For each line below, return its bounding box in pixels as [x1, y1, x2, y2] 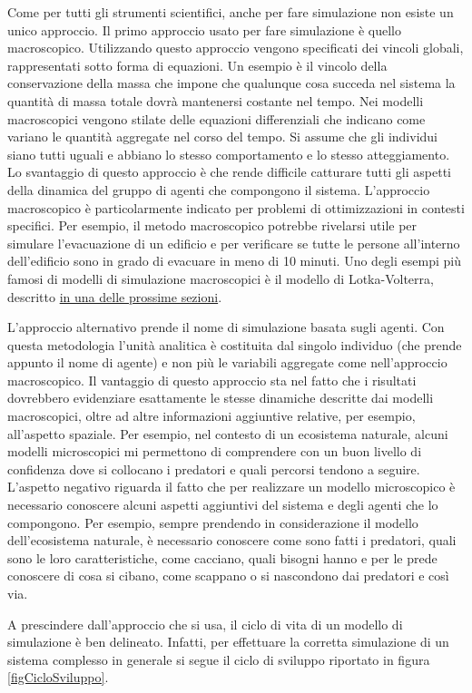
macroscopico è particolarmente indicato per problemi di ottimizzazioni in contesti [7, 198, 465, 217]
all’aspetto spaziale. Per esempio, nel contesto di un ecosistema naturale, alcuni [7, 424, 448, 443]
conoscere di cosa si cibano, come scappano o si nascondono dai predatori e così [7, 566, 449, 585]
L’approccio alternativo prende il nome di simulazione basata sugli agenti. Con [7, 317, 445, 337]
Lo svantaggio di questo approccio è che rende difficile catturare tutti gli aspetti [7, 162, 452, 181]
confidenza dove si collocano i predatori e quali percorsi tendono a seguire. [7, 459, 420, 478]
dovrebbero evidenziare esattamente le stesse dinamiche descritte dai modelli [7, 388, 434, 407]
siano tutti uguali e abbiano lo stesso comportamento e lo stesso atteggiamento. [7, 144, 450, 163]
